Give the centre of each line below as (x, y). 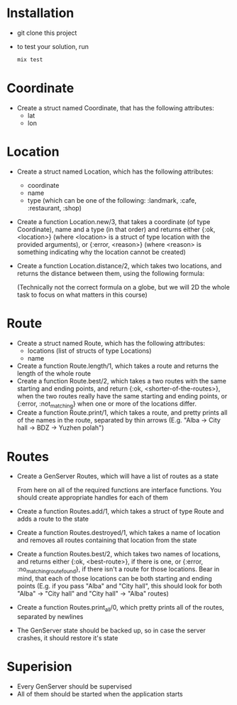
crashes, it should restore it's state (67, 637)
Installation (40, 13)
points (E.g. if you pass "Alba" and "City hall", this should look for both (120, 586)
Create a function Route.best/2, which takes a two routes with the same (121, 381)
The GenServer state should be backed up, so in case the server (111, 630)
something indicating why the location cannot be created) (101, 252)
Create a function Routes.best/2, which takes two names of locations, (118, 554)
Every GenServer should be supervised (74, 686)
